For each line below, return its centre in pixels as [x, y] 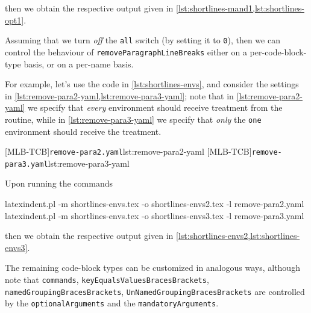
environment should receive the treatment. [83, 131]
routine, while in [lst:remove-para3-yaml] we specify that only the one [133, 119]
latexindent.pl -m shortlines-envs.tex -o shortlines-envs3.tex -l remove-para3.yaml [155, 215]
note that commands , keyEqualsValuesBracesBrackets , [107, 279]
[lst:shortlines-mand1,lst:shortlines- [240, 8]
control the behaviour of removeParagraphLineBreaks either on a [126, 51]
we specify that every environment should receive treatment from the [155, 107]
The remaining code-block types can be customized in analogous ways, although [152, 268]
